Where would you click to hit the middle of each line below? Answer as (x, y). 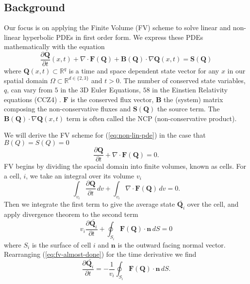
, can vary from (30, 90)
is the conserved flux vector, (112, 99)
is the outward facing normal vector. (172, 244)
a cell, (13, 175)
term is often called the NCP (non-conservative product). (151, 118)
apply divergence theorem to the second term (71, 214)
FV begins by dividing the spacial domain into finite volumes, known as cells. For (125, 166)
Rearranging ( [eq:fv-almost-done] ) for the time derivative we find (100, 254)
